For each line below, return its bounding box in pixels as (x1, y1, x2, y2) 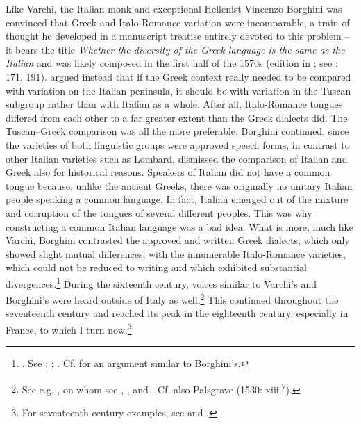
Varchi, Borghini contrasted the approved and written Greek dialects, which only (6, 233, 350, 247)
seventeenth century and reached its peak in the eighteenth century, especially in (6, 306, 349, 320)
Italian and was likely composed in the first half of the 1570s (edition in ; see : (6, 56, 338, 70)
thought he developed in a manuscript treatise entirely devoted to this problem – (6, 28, 350, 43)
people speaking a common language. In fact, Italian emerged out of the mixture (6, 192, 349, 206)
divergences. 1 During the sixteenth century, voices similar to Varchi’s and (6, 274, 317, 291)
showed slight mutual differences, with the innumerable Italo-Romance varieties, (6, 246, 346, 261)
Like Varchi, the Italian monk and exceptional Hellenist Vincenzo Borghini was (6, 1, 342, 15)
